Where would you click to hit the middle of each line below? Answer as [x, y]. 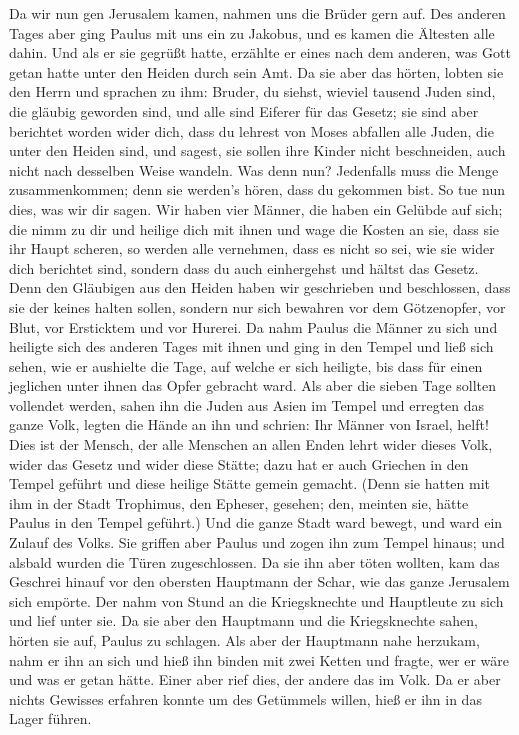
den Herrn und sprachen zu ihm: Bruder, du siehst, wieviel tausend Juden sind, [252, 91]
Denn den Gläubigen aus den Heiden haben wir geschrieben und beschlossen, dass [260, 287]
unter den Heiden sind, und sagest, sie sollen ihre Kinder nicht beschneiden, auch [257, 150]
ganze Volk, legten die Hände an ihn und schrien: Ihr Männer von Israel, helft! [249, 424]
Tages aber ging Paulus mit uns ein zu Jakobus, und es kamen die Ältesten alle [252, 32]
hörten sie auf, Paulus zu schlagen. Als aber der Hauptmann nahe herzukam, [244, 640]
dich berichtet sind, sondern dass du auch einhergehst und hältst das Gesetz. [244, 267]
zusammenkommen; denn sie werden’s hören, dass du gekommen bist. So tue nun [257, 189]
